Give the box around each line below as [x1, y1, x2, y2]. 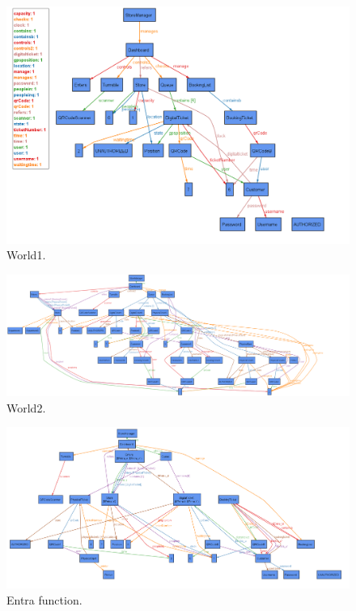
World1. [6, 246, 46, 263]
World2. [6, 399, 46, 416]
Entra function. [6, 591, 83, 608]
